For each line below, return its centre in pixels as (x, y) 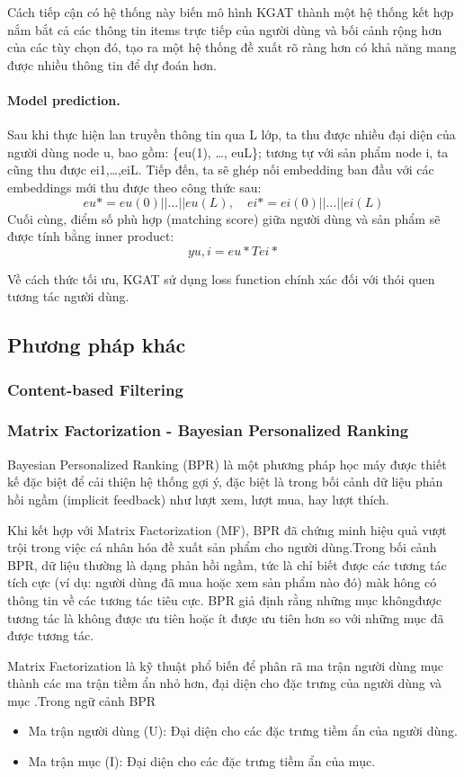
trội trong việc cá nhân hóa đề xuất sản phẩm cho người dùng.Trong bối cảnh (222, 547)
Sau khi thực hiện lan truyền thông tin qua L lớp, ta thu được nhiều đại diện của (232, 134)
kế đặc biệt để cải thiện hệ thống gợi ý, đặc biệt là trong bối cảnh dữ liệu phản (225, 482)
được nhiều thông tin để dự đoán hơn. (112, 64)
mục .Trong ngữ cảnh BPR (82, 700)
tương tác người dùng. (68, 296)
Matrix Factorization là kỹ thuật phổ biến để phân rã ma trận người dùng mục (225, 665)
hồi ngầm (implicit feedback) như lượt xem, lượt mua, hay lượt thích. (198, 499)
